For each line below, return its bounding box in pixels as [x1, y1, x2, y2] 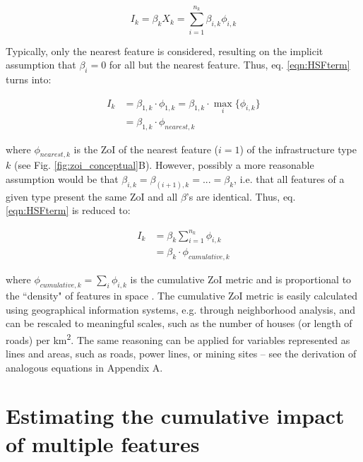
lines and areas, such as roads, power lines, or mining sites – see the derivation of [6, 346, 357, 361]
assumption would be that [6, 171, 119, 186]
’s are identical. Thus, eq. [186, 189, 296, 203]
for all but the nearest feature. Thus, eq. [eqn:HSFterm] [109, 57, 350, 72]
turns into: [6, 71, 52, 86]
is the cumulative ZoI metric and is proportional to [130, 272, 352, 287]
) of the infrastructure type [239, 141, 357, 156]
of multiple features [6, 429, 200, 458]
